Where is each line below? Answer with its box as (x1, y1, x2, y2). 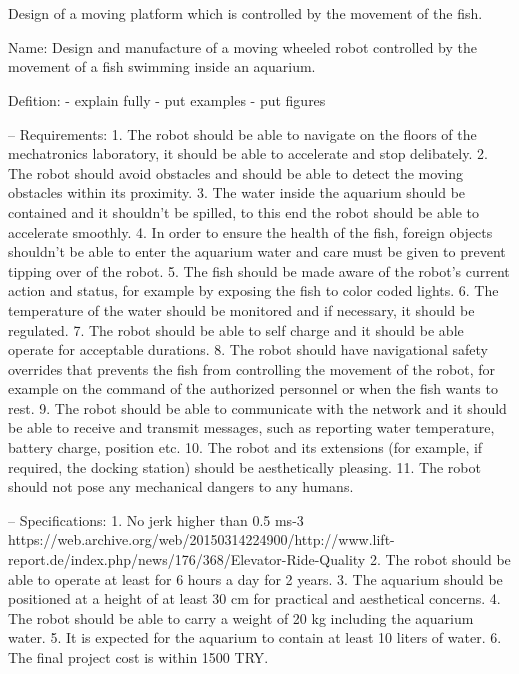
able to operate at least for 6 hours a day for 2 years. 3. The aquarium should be (8, 568, 503, 589)
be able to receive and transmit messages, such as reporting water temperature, (8, 417, 495, 438)
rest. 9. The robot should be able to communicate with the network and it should (8, 397, 507, 418)
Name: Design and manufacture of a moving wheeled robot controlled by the (8, 36, 477, 57)
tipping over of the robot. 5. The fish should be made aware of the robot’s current (8, 260, 510, 281)
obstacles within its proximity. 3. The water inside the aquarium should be (8, 182, 466, 203)
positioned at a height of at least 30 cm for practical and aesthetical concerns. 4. (8, 588, 501, 609)
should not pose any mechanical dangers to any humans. (8, 476, 354, 497)
